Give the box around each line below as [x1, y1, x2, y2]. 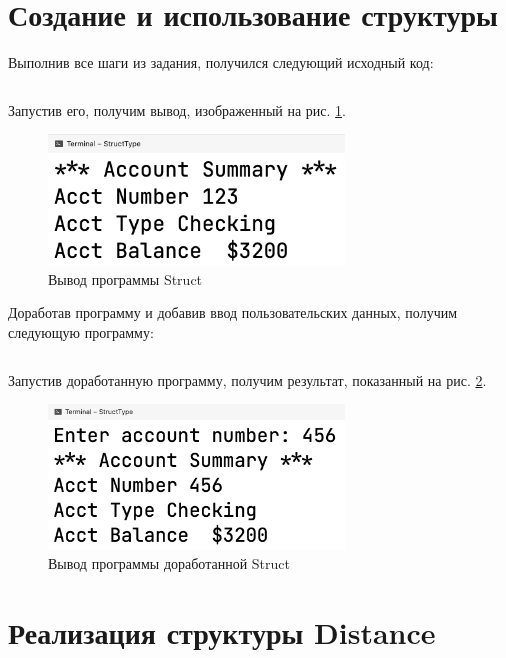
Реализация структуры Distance [8, 612, 436, 653]
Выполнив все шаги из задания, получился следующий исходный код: [8, 52, 434, 73]
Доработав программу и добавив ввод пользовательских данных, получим [8, 302, 458, 323]
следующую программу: [8, 322, 154, 343]
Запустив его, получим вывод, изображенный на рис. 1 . [8, 99, 347, 120]
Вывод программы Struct [48, 268, 203, 289]
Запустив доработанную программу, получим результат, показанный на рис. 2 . [8, 369, 487, 390]
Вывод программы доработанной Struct [48, 553, 290, 574]
